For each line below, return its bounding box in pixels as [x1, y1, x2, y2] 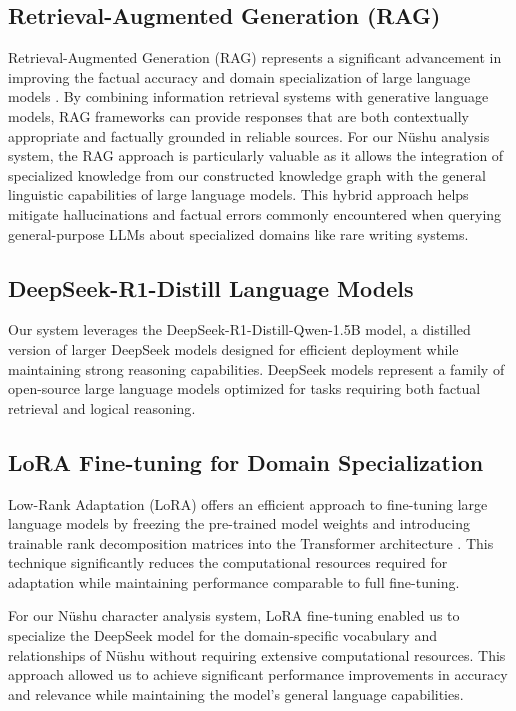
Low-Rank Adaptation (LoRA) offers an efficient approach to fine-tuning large [8, 493, 488, 514]
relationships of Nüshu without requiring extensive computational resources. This [8, 644, 506, 665]
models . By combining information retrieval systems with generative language [8, 86, 489, 107]
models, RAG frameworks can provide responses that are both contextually [8, 105, 469, 126]
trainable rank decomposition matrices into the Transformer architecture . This [8, 532, 494, 553]
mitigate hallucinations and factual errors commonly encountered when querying [8, 203, 502, 224]
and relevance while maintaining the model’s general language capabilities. [8, 683, 464, 704]
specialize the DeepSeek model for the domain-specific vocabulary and [8, 625, 437, 646]
